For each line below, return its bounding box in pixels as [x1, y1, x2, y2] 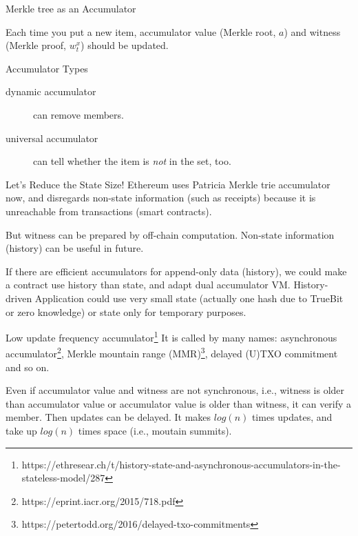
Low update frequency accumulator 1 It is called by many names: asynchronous [6, 328, 337, 344]
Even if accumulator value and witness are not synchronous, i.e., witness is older [6, 383, 345, 397]
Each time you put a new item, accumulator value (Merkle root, [6, 24, 276, 39]
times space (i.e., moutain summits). [78, 423, 232, 437]
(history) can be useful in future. [6, 241, 144, 255]
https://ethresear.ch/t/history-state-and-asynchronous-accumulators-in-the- [21, 457, 341, 471]
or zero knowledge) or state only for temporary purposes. [6, 304, 246, 319]
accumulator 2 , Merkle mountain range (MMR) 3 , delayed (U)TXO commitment [6, 344, 338, 360]
